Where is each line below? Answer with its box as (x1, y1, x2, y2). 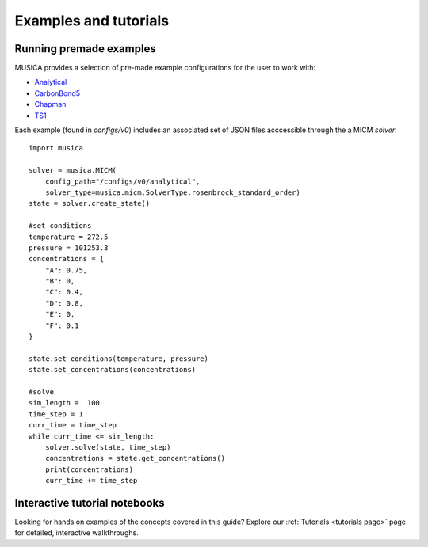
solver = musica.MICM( (29, 166, 117, 175)
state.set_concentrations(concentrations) (29, 365, 197, 374)
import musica (29, 143, 83, 153)
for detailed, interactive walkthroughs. (14, 528, 139, 538)
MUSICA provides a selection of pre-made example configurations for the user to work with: (14, 63, 316, 73)
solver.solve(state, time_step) (44, 443, 171, 451)
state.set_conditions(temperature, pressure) (29, 354, 209, 363)
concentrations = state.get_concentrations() (44, 454, 226, 463)
